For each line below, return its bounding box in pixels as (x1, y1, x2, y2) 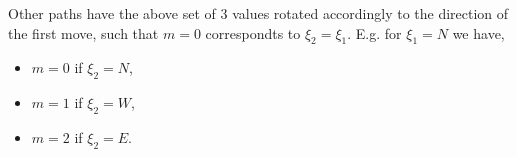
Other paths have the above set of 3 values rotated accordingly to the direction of (8, 3, 509, 23)
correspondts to (205, 22, 301, 43)
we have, (452, 22, 505, 43)
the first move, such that (8, 22, 159, 43)
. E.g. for (347, 22, 402, 43)
